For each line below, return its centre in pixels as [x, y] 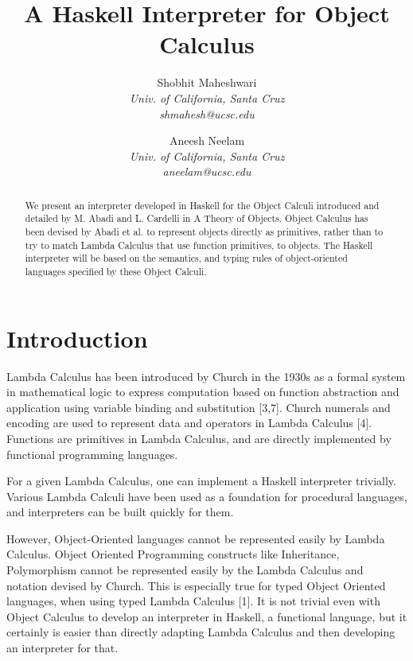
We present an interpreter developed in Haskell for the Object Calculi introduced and [202, 205]
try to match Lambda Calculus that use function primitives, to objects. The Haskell [199, 245]
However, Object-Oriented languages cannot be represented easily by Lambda [196, 538]
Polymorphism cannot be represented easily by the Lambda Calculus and [185, 570]
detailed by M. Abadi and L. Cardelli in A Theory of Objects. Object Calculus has [197, 218]
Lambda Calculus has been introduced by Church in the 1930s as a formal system [206, 376]
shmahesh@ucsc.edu [207, 113]
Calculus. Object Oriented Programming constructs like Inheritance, [173, 554]
